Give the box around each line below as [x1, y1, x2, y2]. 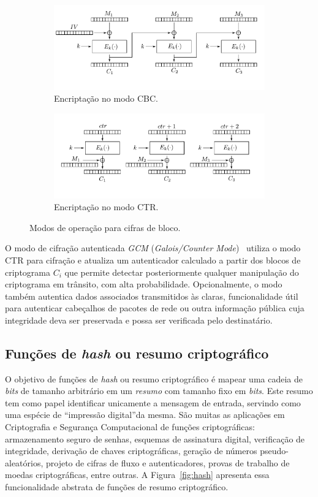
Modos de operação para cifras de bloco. [29, 221, 181, 233]
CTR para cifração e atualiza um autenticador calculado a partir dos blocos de [5, 253, 301, 266]
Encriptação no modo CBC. [54, 92, 158, 105]
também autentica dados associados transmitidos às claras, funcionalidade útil [5, 289, 298, 302]
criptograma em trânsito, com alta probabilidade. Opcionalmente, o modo [5, 278, 282, 290]
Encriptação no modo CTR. [54, 200, 159, 213]
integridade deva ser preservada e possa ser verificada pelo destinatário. [5, 313, 273, 326]
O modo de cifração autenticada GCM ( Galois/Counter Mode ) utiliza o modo [5, 241, 301, 254]
